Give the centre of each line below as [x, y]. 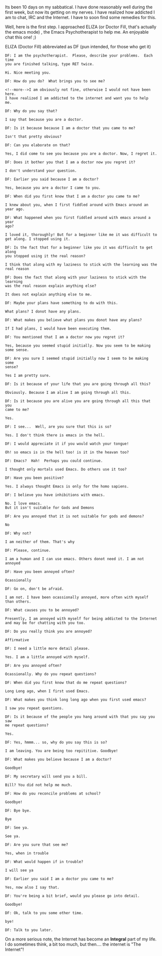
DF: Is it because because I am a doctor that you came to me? [70, 128]
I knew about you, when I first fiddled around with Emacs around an [77, 205]
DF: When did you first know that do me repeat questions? [66, 683]
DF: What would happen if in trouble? [44, 862]
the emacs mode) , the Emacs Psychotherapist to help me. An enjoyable [77, 32]
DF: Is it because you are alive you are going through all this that [78, 401]
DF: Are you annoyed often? [33, 665]
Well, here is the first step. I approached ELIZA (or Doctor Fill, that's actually [81, 27]
